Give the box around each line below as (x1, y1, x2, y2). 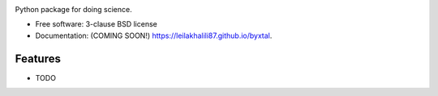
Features (15, 52, 61, 65)
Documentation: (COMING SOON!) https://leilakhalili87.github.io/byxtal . (35, 31, 273, 40)
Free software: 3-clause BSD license (35, 19, 157, 29)
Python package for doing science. (15, 5, 133, 14)
